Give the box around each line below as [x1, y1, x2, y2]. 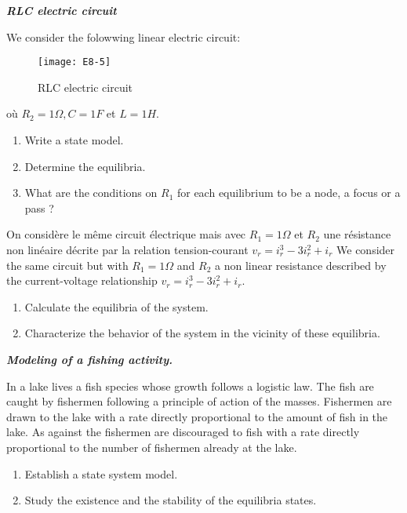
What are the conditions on [24, 184, 158, 201]
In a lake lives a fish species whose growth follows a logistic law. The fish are [6, 377, 374, 394]
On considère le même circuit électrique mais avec [6, 226, 246, 242]
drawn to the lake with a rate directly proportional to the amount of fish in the [6, 408, 388, 424]
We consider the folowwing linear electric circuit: [6, 28, 241, 45]
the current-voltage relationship [6, 272, 158, 289]
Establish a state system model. [24, 465, 178, 482]
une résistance [323, 226, 391, 242]
